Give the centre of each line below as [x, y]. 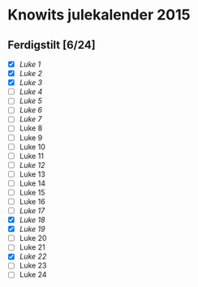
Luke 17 [32, 211]
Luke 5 [30, 101]
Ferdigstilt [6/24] [52, 45]
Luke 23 [33, 266]
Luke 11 [31, 156]
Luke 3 [30, 83]
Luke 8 [31, 128]
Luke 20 [33, 238]
